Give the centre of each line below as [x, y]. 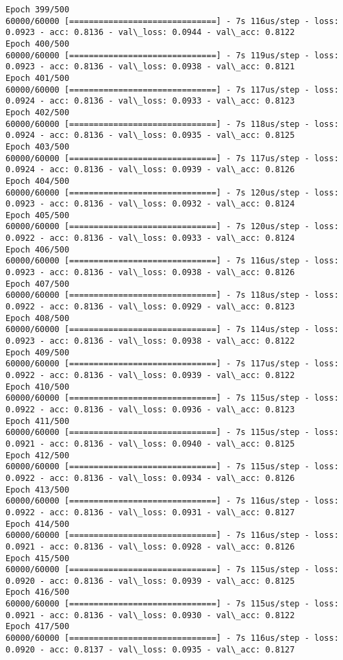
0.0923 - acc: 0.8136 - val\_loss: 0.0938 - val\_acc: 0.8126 [150, 273]
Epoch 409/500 [38, 352]
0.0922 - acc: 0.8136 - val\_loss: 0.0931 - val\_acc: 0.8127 [150, 512]
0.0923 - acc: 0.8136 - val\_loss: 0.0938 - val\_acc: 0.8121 [150, 67]
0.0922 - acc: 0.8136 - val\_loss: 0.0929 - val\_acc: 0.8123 [150, 307]
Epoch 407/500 [38, 284]
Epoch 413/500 [38, 490]
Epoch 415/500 [38, 558]
